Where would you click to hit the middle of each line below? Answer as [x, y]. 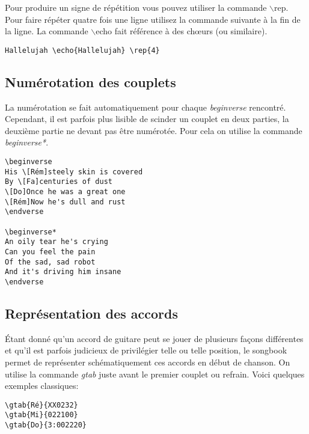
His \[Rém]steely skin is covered [74, 172]
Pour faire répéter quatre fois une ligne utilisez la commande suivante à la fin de [153, 19]
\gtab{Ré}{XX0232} [41, 405]
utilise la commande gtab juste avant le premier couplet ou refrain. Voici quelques [155, 374]
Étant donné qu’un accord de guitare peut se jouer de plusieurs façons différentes [154, 338]
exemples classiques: [42, 386]
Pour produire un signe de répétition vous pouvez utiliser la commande [136, 7]
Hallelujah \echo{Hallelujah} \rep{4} [82, 50]
